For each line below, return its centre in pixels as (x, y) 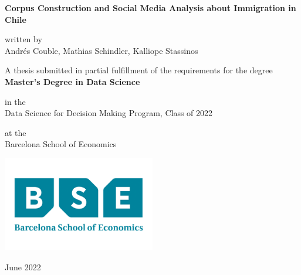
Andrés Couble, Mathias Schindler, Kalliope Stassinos (102, 50)
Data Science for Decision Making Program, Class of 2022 (109, 113)
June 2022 (23, 267)
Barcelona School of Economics (61, 144)
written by (23, 39)
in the (15, 101)
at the (16, 132)
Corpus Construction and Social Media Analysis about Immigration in (150, 8)
